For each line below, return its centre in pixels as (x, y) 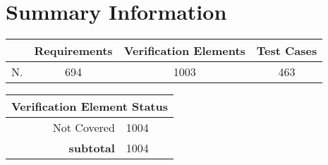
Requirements (73, 51)
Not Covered (84, 128)
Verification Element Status (90, 106)
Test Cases (287, 51)
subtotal (92, 148)
